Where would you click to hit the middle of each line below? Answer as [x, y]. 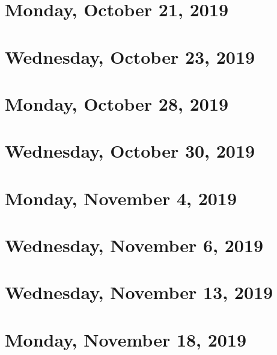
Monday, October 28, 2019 [117, 103]
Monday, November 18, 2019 [126, 339]
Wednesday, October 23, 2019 [130, 56]
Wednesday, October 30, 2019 [130, 151]
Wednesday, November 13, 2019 [139, 292]
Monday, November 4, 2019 [121, 198]
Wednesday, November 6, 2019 [134, 245]
